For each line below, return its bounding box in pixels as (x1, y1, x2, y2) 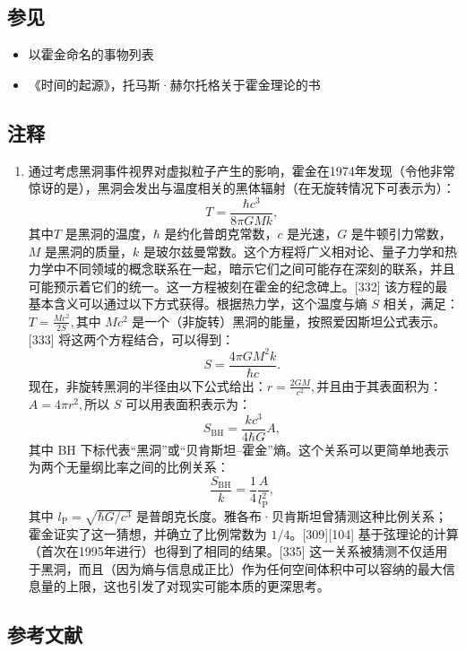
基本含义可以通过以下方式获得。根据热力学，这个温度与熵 (28, 294, 367, 313)
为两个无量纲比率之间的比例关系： (28, 457, 229, 476)
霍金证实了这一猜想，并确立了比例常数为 (28, 524, 267, 543)
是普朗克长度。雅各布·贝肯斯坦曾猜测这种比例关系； (136, 506, 447, 525)
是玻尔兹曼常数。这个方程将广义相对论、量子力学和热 (143, 241, 458, 260)
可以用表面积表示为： (125, 395, 252, 413)
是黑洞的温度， (65, 223, 153, 242)
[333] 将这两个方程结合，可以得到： (28, 329, 235, 348)
